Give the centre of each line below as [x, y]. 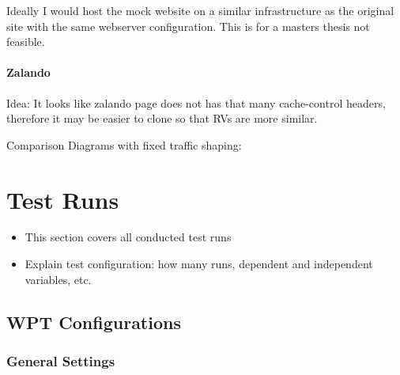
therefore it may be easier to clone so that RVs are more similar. [162, 118]
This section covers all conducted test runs [128, 237]
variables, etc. [58, 279]
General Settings [61, 360]
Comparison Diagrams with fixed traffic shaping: [124, 144]
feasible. [26, 42]
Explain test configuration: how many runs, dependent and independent [199, 264]
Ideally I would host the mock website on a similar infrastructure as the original [200, 10]
